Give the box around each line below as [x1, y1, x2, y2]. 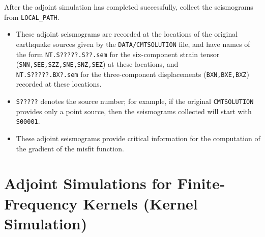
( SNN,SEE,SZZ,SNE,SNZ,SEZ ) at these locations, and [16, 59, 179, 69]
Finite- [177, 173, 225, 194]
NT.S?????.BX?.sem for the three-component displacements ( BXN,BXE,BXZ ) [16, 68, 249, 79]
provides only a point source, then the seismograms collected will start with [16, 106, 252, 116]
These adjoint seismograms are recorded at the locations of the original [16, 29, 238, 39]
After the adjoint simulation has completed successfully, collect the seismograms [4, 2, 253, 12]
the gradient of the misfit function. [16, 143, 124, 153]
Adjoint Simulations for [4, 173, 172, 194]
